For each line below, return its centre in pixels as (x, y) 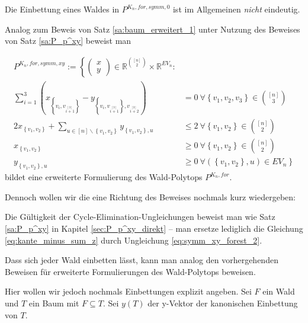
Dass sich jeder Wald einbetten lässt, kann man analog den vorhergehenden (142, 260)
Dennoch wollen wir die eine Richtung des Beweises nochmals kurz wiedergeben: (150, 196)
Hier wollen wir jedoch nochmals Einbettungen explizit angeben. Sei (128, 291)
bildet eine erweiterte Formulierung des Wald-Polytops (104, 177)
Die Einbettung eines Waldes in (62, 9)
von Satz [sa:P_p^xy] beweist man (68, 41)
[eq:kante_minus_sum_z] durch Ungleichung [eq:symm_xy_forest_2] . (134, 240)
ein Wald (279, 291)
